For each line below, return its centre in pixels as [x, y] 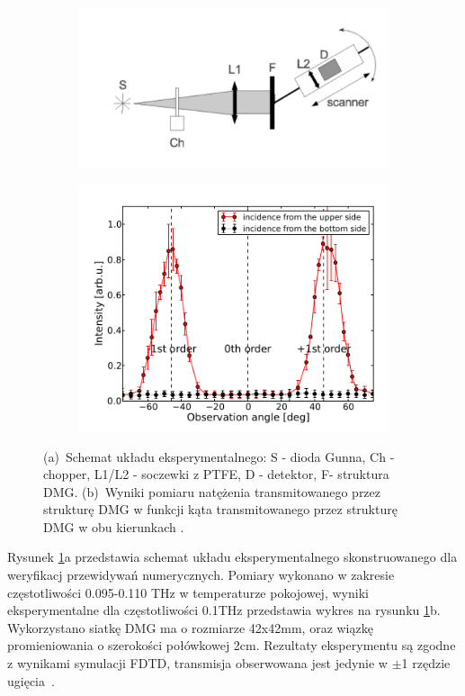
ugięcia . [31, 680]
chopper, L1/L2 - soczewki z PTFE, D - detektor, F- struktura [216, 474]
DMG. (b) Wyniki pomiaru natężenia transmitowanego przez [212, 491]
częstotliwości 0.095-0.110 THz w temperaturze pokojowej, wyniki [188, 592]
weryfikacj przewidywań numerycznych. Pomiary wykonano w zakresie [201, 575]
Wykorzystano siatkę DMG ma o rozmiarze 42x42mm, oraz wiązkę [190, 627]
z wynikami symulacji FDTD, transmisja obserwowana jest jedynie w [197, 663]
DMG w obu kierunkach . [114, 526]
